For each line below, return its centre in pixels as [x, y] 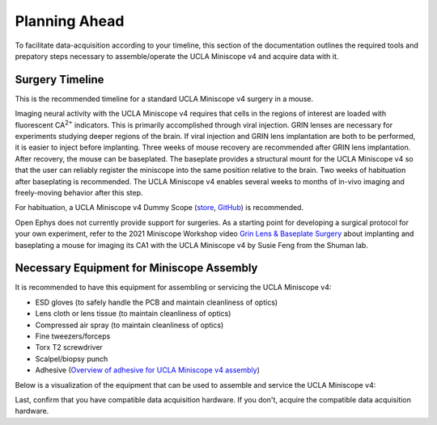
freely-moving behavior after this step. [79, 192]
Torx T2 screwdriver [69, 347]
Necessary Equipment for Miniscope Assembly [136, 268]
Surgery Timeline [59, 80]
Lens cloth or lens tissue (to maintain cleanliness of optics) [133, 313]
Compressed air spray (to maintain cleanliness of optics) [129, 325]
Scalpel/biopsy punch [72, 359]
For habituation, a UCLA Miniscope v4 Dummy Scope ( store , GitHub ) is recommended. [159, 208]
